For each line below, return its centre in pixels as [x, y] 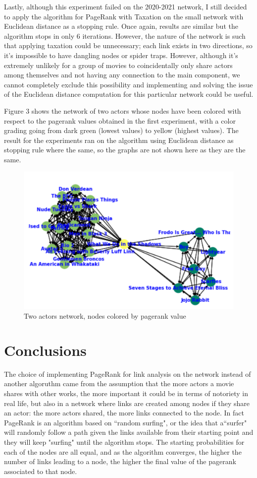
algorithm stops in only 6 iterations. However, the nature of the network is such [125, 35]
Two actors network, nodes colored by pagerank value [105, 316]
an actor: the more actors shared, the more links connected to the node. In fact [124, 413]
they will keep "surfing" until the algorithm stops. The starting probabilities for [124, 442]
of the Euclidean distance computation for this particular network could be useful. [129, 94]
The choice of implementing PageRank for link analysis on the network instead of [128, 374]
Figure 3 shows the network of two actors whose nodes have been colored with [123, 110]
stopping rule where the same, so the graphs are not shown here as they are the [125, 150]
